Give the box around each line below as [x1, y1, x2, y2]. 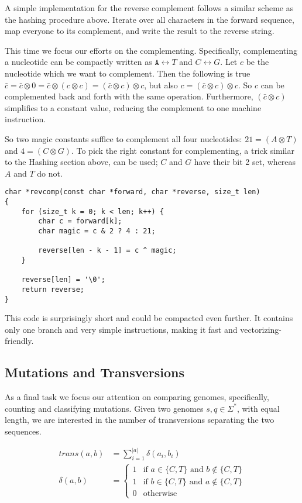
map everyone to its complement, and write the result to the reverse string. [5, 25, 274, 37]
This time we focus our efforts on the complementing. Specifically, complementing [5, 44, 297, 56]
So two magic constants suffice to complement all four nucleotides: [5, 132, 242, 144]
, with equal [236, 402, 280, 414]
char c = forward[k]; [38, 217, 122, 226]
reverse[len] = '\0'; [21, 275, 105, 284]
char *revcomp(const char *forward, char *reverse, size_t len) [5, 188, 260, 197]
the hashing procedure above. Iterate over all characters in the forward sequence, [5, 13, 294, 25]
